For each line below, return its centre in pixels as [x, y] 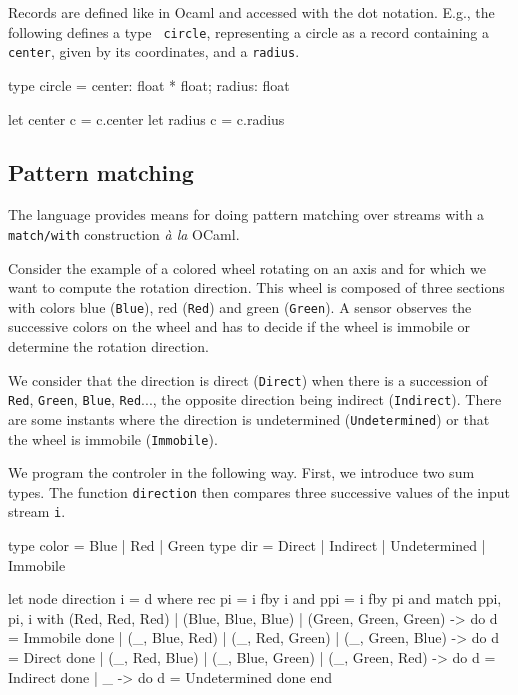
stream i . [37, 511]
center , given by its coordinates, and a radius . [154, 51]
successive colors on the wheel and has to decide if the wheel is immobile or [239, 326]
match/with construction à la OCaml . [124, 233]
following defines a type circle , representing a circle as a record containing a [249, 31]
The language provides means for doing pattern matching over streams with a [246, 214]
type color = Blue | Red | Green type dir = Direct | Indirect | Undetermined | [247, 545]
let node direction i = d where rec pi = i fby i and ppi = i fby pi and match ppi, [255, 598]
